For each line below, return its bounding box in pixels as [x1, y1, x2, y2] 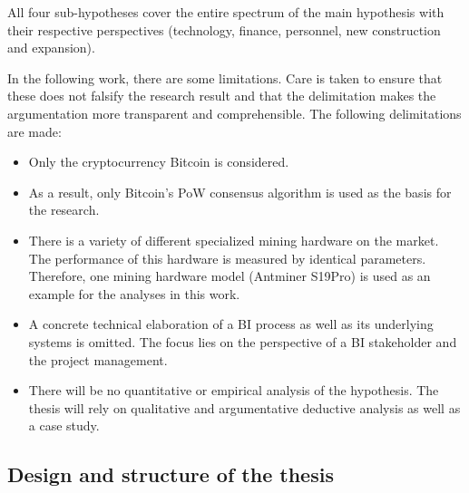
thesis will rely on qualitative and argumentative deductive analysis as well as [28, 398, 461, 417]
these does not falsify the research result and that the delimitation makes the [7, 86, 436, 105]
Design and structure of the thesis [7, 460, 334, 488]
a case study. [28, 416, 100, 435]
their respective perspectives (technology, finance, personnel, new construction [7, 20, 441, 39]
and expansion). [7, 38, 95, 57]
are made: [7, 121, 62, 140]
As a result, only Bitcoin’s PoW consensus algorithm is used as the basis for [28, 182, 452, 201]
